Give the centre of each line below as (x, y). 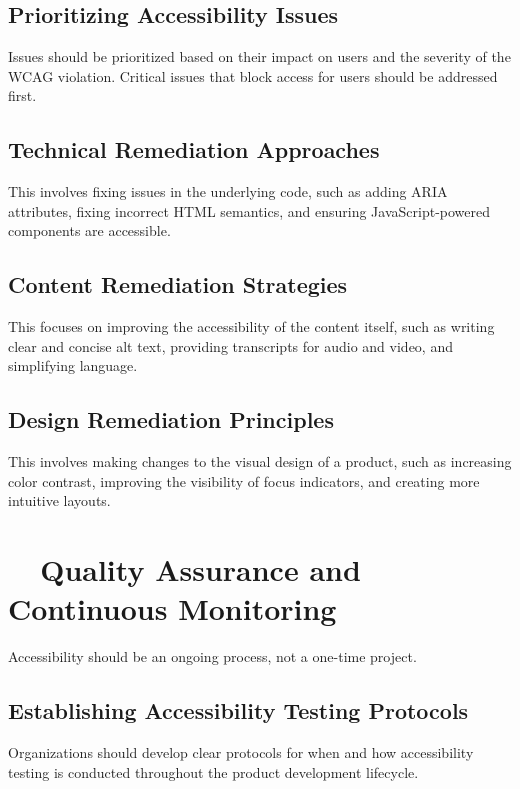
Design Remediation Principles (171, 419)
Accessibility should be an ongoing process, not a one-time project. (212, 656)
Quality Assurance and (200, 569)
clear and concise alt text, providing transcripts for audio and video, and (230, 345)
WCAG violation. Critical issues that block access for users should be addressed (253, 75)
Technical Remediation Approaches (194, 149)
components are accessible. (89, 230)
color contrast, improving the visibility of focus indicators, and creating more (244, 480)
